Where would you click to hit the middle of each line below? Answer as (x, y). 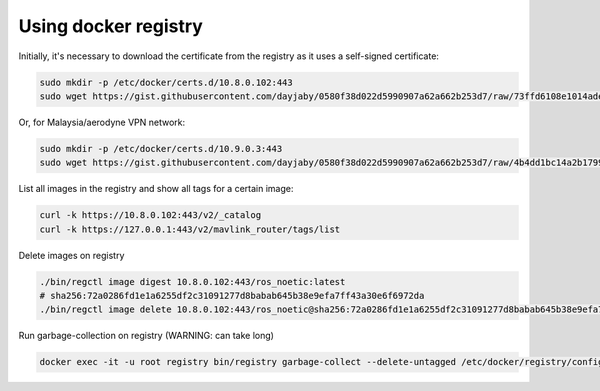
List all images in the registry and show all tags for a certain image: (156, 189)
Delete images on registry (71, 255)
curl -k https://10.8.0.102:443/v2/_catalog (150, 215)
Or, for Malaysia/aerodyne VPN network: (101, 122)
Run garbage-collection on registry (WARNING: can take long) (146, 336)
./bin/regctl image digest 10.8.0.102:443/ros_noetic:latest (192, 281)
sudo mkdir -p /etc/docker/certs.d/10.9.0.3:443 (161, 148)
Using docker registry (111, 26)
